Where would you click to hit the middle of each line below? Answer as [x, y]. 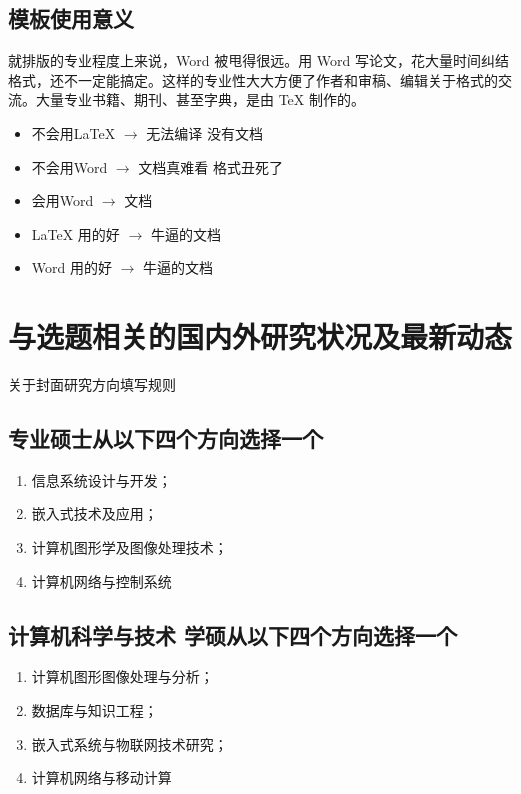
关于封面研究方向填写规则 [92, 384]
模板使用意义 [71, 18]
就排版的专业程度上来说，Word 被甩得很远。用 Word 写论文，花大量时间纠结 [258, 60]
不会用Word [69, 166]
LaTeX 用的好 [75, 233]
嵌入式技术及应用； [94, 513]
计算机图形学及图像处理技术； [129, 547]
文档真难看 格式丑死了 [211, 166]
